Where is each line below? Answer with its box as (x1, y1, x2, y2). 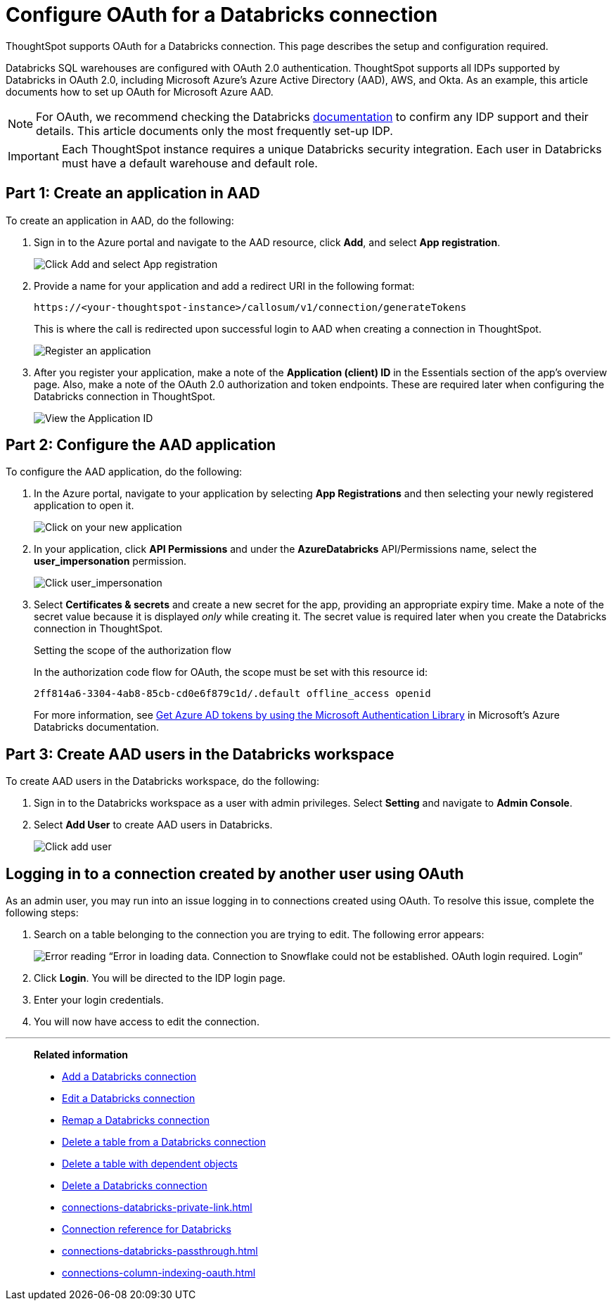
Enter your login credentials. (34, 994, 164, 1006)
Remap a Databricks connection (62, 1114, 210, 1127)
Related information (34, 1049, 129, 1061)
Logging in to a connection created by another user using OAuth (6, 864, 464, 883)
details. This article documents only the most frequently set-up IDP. (36, 123, 393, 138)
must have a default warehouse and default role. (61, 155, 318, 170)
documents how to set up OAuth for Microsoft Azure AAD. (6, 85, 274, 98)
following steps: (6, 907, 79, 919)
